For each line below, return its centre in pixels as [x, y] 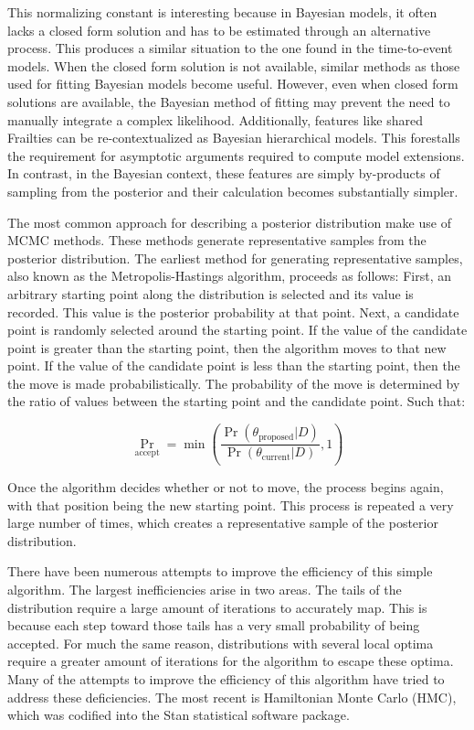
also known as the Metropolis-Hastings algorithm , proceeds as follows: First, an [229, 276]
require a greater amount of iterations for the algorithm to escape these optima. [231, 661]
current [276, 457]
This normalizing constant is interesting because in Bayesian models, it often [222, 12]
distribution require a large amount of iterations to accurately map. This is [217, 607]
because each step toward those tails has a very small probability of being [214, 625]
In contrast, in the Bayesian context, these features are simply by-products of [224, 173]
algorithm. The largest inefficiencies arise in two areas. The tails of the [205, 589]
